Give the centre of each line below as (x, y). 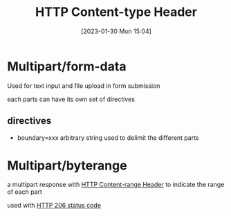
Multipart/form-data (67, 66)
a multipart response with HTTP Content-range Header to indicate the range (116, 185)
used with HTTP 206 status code (54, 206)
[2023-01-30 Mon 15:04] (116, 31)
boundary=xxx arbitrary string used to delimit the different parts (108, 137)
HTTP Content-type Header (116, 12)
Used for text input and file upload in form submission (84, 85)
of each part (25, 192)
